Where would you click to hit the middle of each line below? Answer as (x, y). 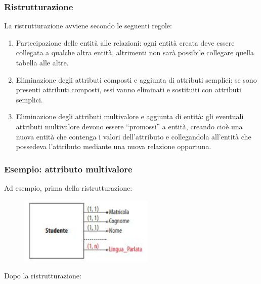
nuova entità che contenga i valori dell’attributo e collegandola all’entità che (134, 136)
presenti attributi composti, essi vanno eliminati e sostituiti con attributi (128, 90)
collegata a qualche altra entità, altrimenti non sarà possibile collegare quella (135, 52)
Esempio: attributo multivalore (68, 169)
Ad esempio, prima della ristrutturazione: (68, 187)
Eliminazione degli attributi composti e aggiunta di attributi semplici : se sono (136, 79)
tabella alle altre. (42, 62)
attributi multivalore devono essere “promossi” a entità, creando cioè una (129, 126)
